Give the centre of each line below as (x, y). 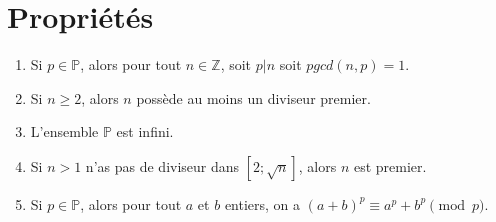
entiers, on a (262, 203)
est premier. (390, 165)
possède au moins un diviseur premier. (253, 97)
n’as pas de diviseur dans (162, 165)
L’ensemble (64, 131)
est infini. (145, 131)
